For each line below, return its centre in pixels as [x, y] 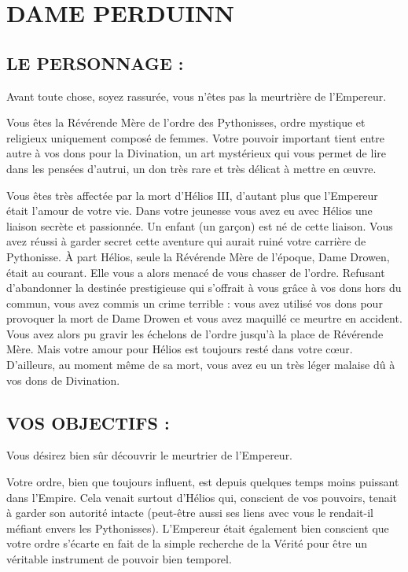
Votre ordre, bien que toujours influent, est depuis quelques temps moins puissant [203, 482]
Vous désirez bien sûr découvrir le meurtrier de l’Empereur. [150, 455]
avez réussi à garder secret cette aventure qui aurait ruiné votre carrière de [186, 241]
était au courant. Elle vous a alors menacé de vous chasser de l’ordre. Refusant [196, 272]
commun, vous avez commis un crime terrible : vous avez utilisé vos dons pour [195, 303]
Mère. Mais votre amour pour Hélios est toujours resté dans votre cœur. [180, 349]
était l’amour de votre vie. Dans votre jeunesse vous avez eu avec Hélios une [189, 210]
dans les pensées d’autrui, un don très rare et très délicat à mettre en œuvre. [191, 168]
